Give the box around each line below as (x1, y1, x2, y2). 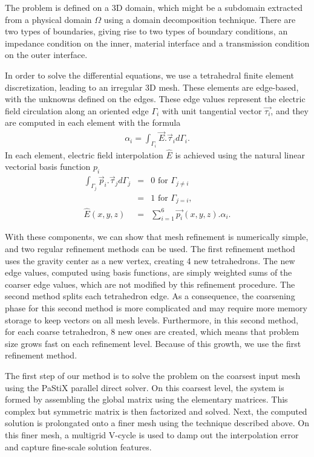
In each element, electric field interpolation (5, 148, 163, 161)
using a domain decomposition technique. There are (103, 13, 296, 25)
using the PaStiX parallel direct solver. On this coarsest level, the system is (5, 381, 284, 394)
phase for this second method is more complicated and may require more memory (5, 302, 307, 314)
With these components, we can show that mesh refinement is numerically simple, (5, 230, 309, 243)
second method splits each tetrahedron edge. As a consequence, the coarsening (5, 290, 295, 302)
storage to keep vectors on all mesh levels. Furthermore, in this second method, (5, 313, 298, 326)
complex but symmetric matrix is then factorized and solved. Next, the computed (5, 404, 307, 417)
